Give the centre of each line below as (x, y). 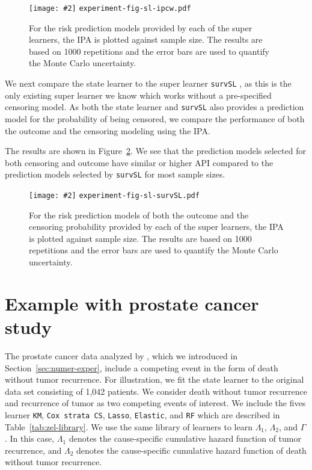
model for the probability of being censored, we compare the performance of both (155, 118)
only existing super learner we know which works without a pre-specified (138, 95)
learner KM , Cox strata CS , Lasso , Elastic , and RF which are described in (142, 414)
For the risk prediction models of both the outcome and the (139, 215)
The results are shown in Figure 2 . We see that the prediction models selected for (155, 151)
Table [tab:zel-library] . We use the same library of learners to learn (129, 426)
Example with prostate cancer (132, 303)
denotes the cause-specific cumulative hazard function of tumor (185, 438)
